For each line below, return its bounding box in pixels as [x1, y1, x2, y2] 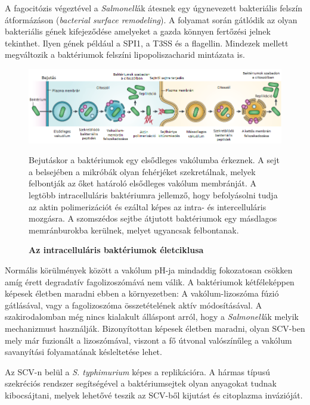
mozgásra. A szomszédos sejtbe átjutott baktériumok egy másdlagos [29, 212, 277, 225]
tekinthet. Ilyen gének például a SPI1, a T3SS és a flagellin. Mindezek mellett [5, 36, 289, 49]
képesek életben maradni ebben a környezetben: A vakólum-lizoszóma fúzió [5, 287, 279, 300]
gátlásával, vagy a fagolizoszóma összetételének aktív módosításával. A [5, 298, 262, 311]
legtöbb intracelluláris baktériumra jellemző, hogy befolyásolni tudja [29, 189, 278, 201]
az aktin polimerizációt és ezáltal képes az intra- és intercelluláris [29, 200, 266, 213]
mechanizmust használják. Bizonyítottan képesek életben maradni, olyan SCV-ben [5, 322, 305, 334]
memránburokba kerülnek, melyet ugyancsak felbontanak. [29, 223, 239, 236]
